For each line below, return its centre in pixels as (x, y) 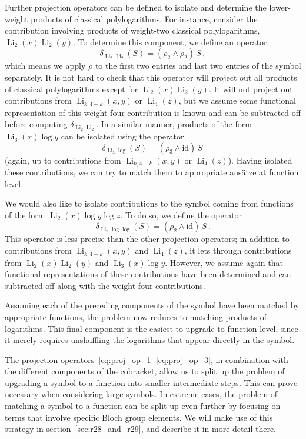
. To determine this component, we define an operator (170, 41)
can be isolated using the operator (122, 136)
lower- (280, 7)
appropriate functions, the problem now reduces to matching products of (136, 316)
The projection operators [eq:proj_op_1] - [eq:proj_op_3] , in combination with (147, 359)
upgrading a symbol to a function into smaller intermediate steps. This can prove (151, 382)
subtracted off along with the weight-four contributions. (105, 285)
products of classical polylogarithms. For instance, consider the (144, 19)
